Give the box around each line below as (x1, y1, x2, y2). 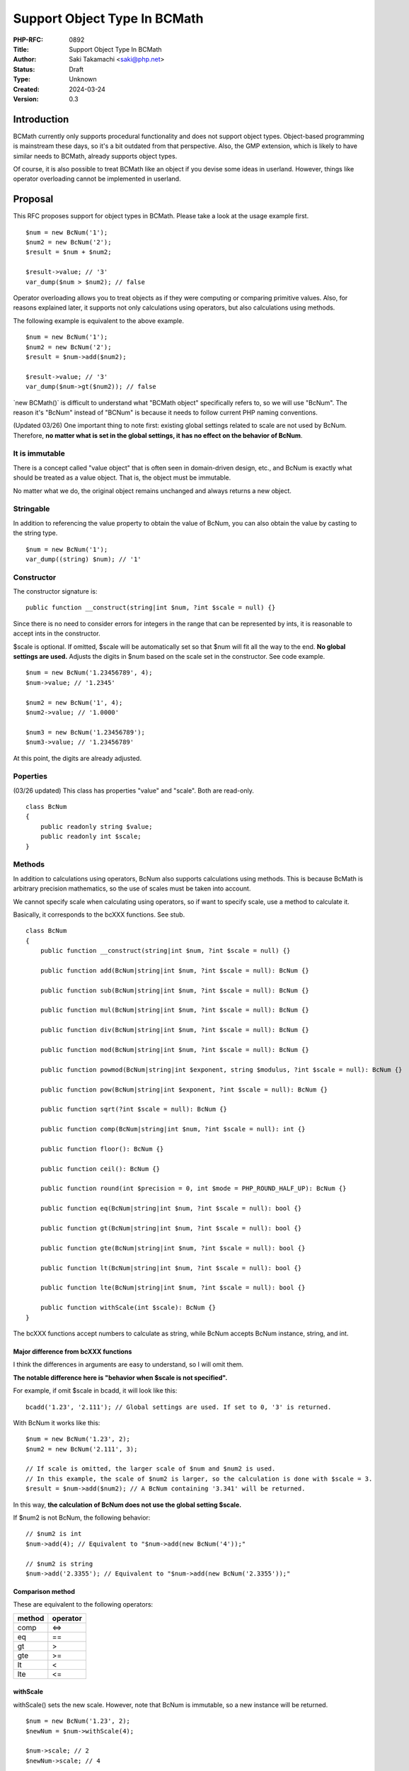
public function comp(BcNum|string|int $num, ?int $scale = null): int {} (40, 1125, 306, 1133)
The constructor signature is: (13, 587, 98, 596)
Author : (13, 55, 37, 64)
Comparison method (13, 1587, 76, 1595)
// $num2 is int (25, 1530, 82, 1538)
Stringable (13, 504, 50, 514)
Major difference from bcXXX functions (13, 1347, 132, 1356)
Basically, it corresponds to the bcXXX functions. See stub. (13, 910, 185, 919)
